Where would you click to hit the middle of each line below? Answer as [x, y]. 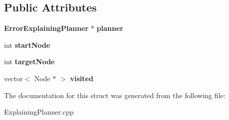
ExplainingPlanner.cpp [39, 112]
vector [13, 78]
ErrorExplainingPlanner [46, 28]
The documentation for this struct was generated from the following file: [115, 95]
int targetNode [29, 61]
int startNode [27, 45]
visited [82, 78]
